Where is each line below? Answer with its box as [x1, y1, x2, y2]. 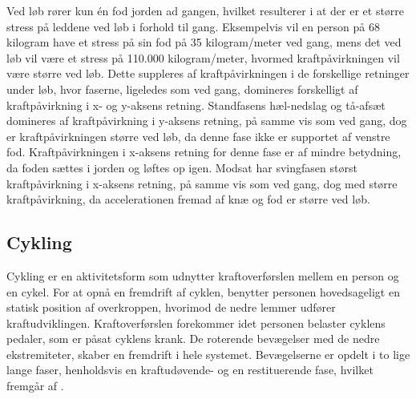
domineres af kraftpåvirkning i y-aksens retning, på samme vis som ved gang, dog [6, 112, 407, 129]
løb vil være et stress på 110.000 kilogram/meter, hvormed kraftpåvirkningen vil [6, 49, 400, 66]
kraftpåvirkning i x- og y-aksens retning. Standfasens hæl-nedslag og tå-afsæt [6, 96, 386, 113]
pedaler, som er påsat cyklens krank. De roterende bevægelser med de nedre [6, 330, 380, 347]
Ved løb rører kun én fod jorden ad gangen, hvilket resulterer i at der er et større [6, 2, 405, 18]
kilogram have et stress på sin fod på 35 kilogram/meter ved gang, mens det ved [6, 34, 402, 50]
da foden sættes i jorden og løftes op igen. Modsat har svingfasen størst [6, 159, 357, 175]
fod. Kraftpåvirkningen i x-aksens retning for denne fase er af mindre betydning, [6, 143, 402, 160]
